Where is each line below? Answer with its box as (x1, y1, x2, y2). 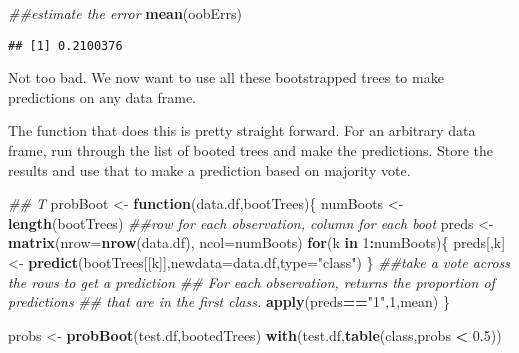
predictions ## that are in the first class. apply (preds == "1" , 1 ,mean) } (8, 291, 450, 312)
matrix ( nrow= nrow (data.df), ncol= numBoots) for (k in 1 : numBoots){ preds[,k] (8, 232, 506, 253)
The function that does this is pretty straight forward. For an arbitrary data (8, 120, 476, 141)
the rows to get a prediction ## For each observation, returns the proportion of (8, 271, 495, 292)
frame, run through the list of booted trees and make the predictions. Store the (8, 140, 494, 161)
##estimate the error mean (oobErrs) (8, 3, 242, 23)
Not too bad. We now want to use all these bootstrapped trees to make (8, 67, 444, 88)
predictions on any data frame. (8, 86, 197, 107)
